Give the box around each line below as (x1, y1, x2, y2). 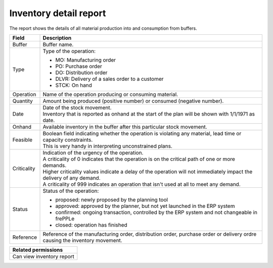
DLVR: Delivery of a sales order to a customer (55, 75, 164, 82)
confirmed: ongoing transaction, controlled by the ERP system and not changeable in (55, 208, 258, 216)
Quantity (12, 97, 33, 104)
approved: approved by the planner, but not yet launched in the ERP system (55, 202, 235, 209)
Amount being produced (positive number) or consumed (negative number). (42, 97, 224, 104)
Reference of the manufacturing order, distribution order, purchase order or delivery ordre (42, 230, 257, 237)
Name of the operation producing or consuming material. (42, 91, 178, 98)
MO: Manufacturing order (55, 56, 116, 63)
